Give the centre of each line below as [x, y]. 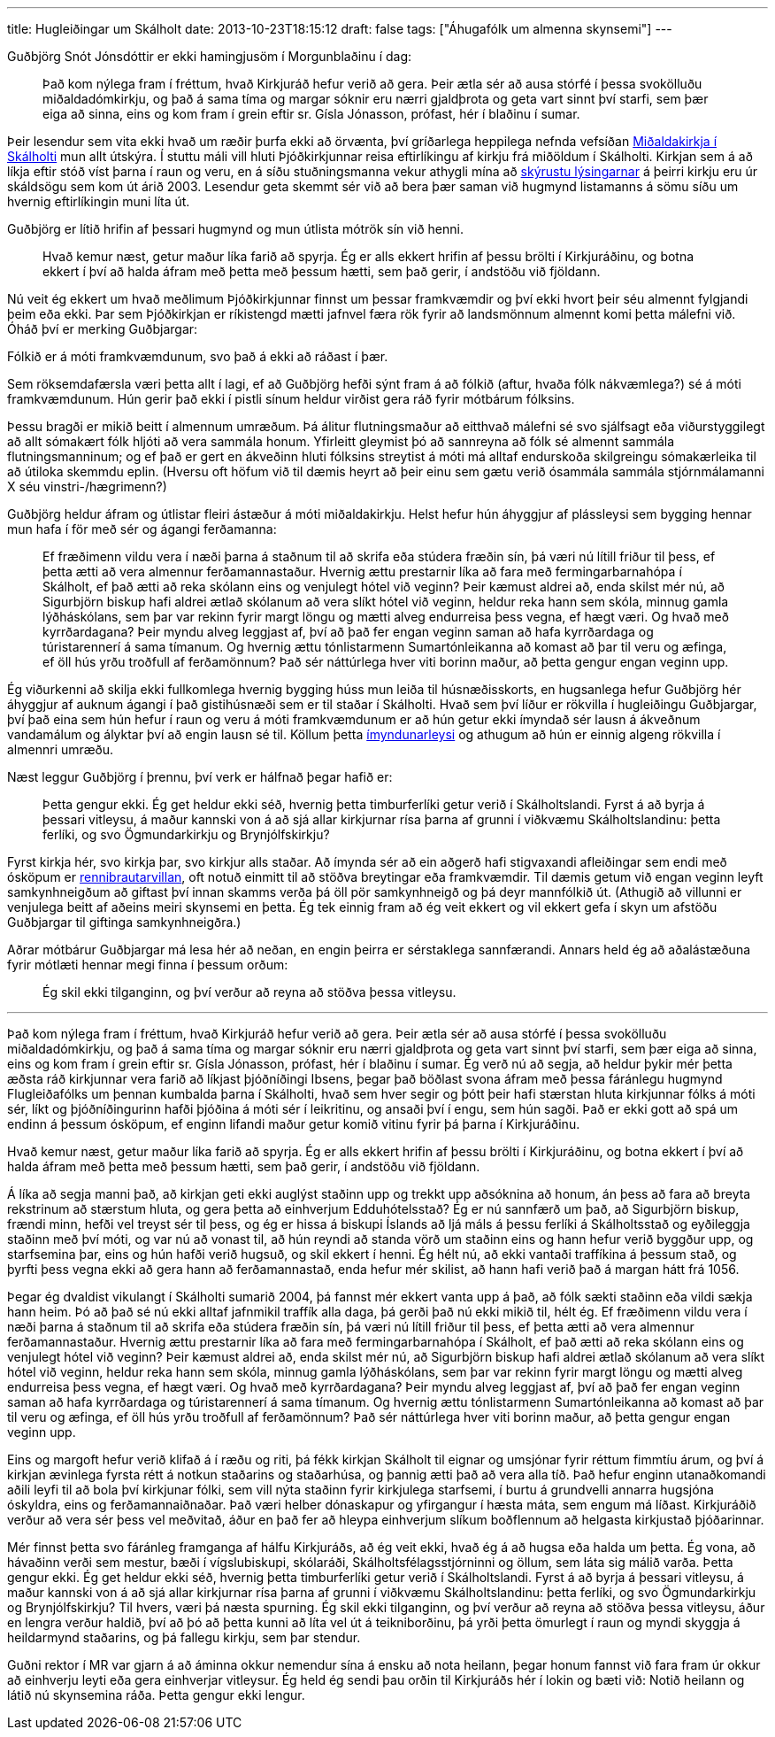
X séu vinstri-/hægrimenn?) [87, 486]
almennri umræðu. [61, 749]
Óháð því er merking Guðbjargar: [103, 329]
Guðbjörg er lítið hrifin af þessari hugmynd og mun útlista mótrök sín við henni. [235, 229]
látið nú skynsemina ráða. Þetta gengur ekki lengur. [156, 1695]
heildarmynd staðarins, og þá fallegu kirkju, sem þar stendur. [184, 1637]
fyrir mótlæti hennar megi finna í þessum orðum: [148, 965]
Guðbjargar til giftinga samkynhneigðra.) [124, 922]
